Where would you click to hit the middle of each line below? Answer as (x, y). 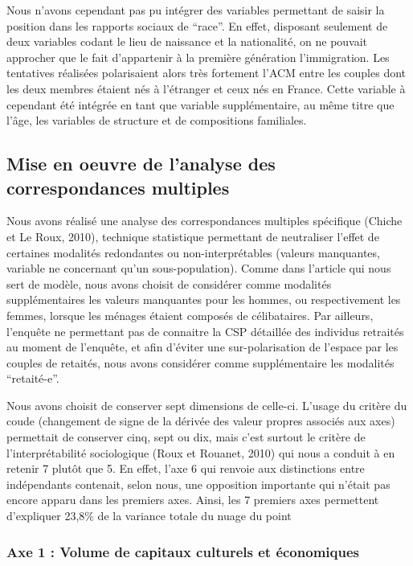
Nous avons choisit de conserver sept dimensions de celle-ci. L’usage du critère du (207, 405)
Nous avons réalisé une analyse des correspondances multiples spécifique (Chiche (204, 221)
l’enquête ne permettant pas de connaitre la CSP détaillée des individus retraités (205, 331)
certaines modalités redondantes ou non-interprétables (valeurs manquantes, (193, 252)
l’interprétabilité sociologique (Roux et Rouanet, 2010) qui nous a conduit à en (201, 452)
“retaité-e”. (33, 378)
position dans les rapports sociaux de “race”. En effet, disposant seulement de (197, 25)
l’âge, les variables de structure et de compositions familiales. (157, 120)
